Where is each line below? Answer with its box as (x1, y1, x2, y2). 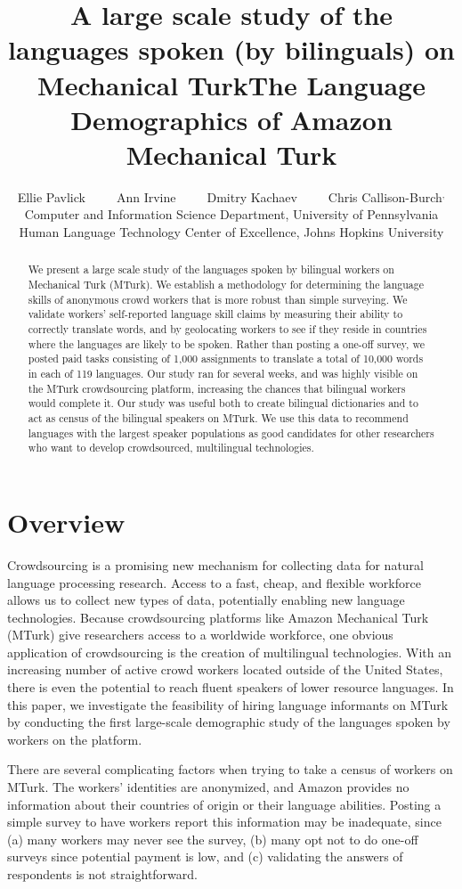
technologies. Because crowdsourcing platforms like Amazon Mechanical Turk (7, 608, 429, 626)
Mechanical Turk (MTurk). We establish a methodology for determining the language (28, 277, 425, 292)
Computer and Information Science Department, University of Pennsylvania (24, 205, 439, 224)
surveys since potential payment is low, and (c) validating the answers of (7, 847, 403, 866)
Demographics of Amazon (70, 101, 393, 137)
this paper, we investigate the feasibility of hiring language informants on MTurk (7, 695, 449, 714)
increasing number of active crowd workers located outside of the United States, (7, 660, 443, 679)
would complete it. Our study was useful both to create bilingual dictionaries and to (28, 396, 418, 411)
